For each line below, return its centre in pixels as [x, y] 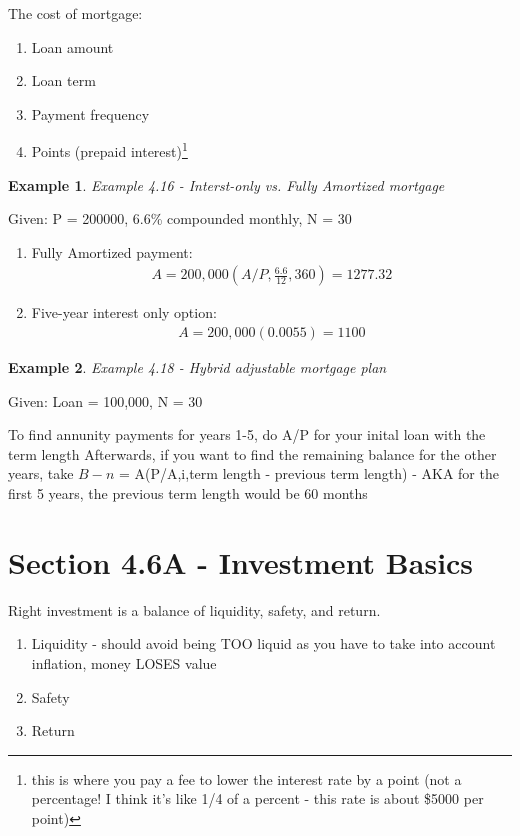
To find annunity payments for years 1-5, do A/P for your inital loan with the [247, 434]
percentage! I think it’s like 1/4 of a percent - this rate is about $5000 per [257, 798]
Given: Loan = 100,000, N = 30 [105, 400]
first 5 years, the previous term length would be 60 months [188, 493]
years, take [41, 473]
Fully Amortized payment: [112, 251]
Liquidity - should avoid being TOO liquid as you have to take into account [263, 643]
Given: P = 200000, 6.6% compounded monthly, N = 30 [180, 218]
